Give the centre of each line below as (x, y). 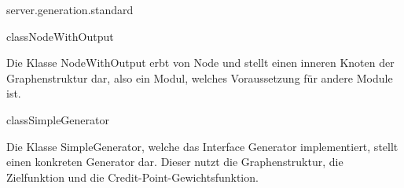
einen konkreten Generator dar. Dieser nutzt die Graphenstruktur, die (175, 162)
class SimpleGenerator (58, 119)
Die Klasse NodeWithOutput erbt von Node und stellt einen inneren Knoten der (200, 63)
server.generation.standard (70, 9)
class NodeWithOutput (60, 36)
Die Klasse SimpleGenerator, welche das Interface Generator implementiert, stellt (202, 146)
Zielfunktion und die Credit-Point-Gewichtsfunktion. (132, 177)
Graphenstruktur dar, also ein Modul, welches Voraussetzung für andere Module (200, 77)
